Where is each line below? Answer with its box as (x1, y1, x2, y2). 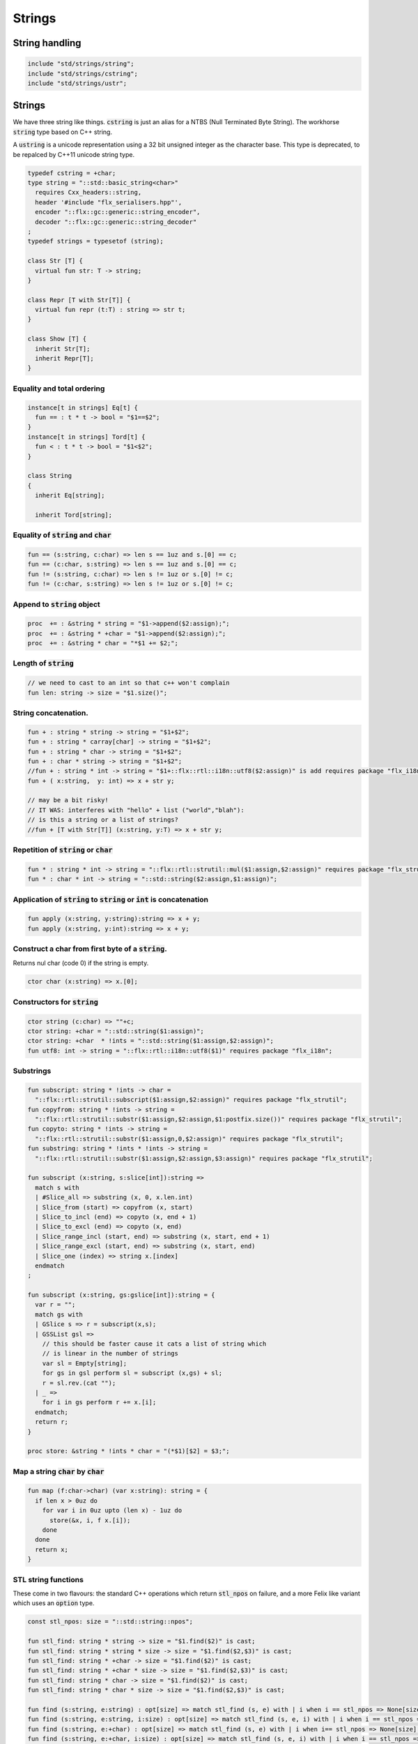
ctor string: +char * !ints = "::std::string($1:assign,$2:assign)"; (27, 1037, 274, 1045)
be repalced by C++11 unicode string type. (13, 150, 135, 158)
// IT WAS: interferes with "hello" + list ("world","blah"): (27, 806, 245, 814)
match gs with (35, 1310, 84, 1318)
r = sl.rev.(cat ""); (42, 1378, 116, 1387)
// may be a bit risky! (27, 796, 109, 804)
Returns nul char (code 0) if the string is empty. (13, 959, 149, 968)
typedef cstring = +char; (27, 169, 116, 177)
